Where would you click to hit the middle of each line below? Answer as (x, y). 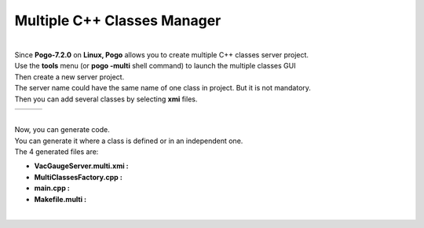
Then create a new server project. (69, 77)
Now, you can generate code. (62, 130)
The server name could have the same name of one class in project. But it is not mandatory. (163, 88)
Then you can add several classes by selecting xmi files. (106, 99)
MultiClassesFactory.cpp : (79, 177)
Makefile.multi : (60, 199)
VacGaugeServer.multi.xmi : (81, 166)
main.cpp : (52, 188)
